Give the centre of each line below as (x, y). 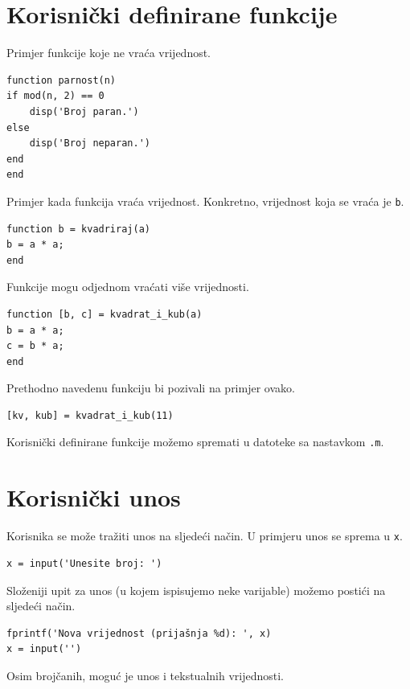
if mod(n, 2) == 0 (55, 96)
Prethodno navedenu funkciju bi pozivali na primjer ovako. (151, 388)
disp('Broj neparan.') (90, 144)
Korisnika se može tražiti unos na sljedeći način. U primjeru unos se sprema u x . (205, 536)
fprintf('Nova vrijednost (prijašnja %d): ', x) (139, 633)
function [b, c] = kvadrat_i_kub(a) (105, 314)
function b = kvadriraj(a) (78, 229)
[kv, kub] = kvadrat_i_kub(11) (90, 415)
